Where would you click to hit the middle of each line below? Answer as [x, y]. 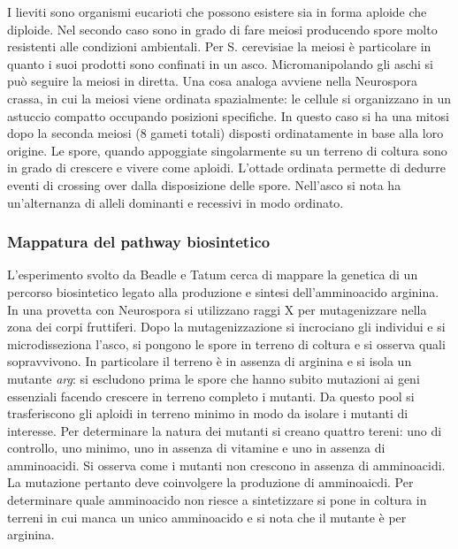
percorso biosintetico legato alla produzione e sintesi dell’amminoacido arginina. [223, 291]
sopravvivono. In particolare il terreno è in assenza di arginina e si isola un [210, 361]
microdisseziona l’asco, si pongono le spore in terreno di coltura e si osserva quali [226, 343]
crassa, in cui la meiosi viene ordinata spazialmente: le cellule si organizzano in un [229, 98]
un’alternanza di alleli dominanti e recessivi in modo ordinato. [176, 202]
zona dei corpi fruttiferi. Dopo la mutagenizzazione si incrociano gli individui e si [226, 327]
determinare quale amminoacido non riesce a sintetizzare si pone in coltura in [217, 500]
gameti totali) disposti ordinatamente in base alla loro [297, 133]
